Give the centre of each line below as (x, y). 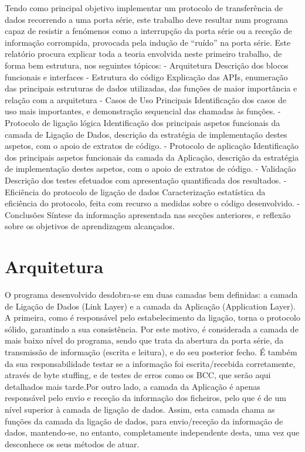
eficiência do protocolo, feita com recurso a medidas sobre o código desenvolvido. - (152, 203)
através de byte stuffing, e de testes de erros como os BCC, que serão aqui (138, 375)
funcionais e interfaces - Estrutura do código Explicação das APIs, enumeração (146, 77)
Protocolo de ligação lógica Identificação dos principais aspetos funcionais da (143, 122)
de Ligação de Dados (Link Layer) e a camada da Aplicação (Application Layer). (150, 306)
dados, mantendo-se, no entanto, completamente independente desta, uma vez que (152, 432)
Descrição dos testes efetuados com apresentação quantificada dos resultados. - (146, 180)
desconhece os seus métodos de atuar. (72, 443)
